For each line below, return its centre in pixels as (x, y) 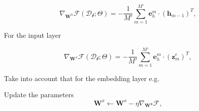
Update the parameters (39, 95)
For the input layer (33, 35)
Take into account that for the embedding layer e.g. (82, 78)
